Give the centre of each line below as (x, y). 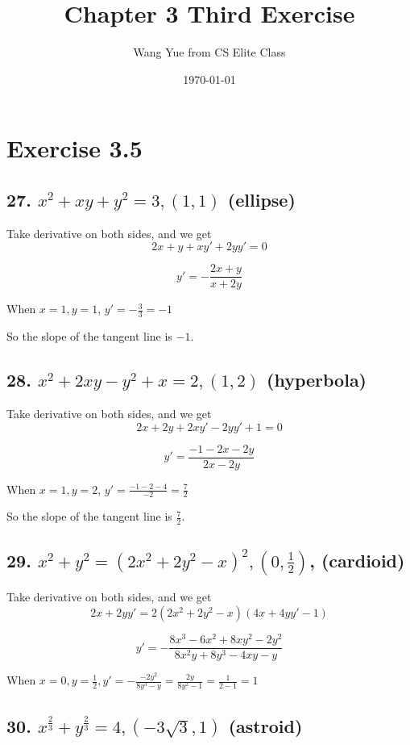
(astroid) (265, 725)
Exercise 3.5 (75, 148)
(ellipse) (261, 199)
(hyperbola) (317, 380)
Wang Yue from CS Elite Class (209, 52)
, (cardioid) (357, 560)
